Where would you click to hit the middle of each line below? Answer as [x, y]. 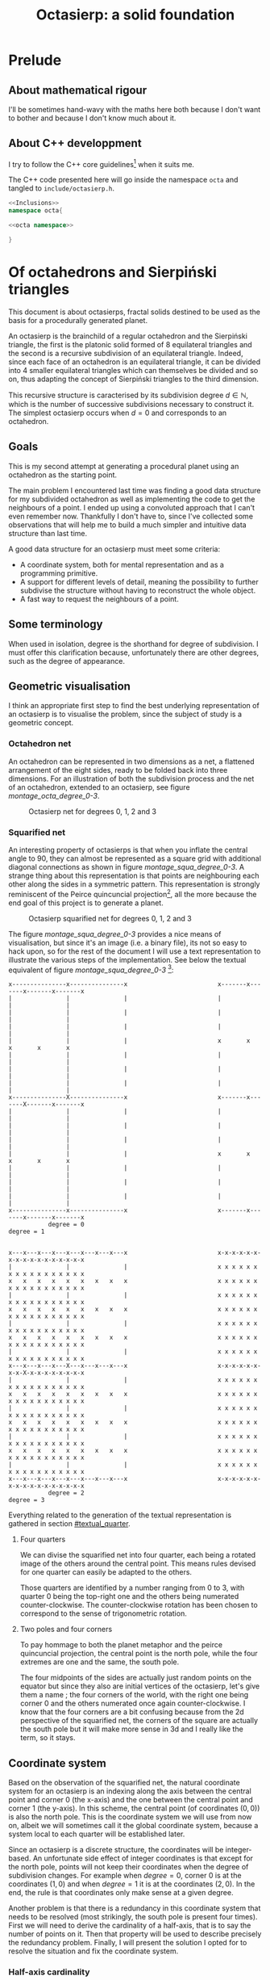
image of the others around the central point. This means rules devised [138, 1563]
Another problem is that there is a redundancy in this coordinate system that [135, 1908]
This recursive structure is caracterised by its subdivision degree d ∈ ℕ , [128, 395]
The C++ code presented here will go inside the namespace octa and [123, 180]
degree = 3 [27, 1500]
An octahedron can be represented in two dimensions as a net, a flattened [131, 761]
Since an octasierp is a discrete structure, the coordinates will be [116, 1850]
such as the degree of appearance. [66, 661]
